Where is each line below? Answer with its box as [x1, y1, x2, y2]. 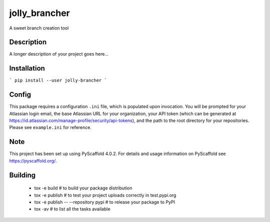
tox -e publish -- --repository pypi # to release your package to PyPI [34, 199, 175, 205]
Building [9, 170, 36, 179]
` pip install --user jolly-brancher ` [9, 77, 107, 83]
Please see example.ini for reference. [9, 124, 92, 130]
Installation [9, 64, 45, 72]
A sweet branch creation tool [9, 25, 69, 31]
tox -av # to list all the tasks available [34, 206, 110, 212]
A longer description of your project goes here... [9, 51, 108, 57]
